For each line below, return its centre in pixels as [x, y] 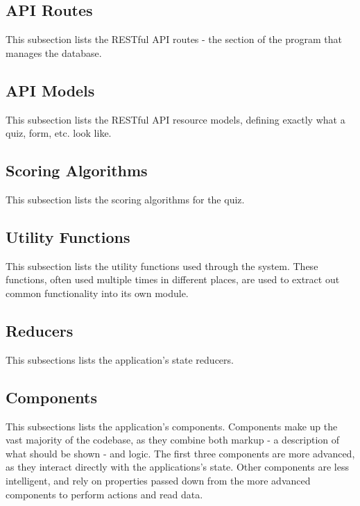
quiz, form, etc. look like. [59, 133]
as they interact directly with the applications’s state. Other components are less [177, 467]
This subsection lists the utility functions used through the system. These [162, 265]
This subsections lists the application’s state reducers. [120, 359]
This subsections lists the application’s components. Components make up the [172, 426]
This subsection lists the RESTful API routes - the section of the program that [174, 39]
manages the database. [54, 52]
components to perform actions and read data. [104, 494]
